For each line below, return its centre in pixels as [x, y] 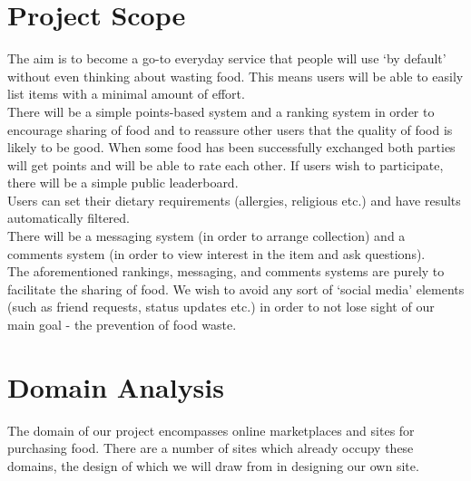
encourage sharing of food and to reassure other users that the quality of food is [230, 129]
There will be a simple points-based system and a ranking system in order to [221, 111]
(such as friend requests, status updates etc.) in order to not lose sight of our [221, 307]
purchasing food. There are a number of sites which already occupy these [211, 448]
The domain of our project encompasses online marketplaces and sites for [211, 430]
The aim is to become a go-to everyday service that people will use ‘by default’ [227, 58]
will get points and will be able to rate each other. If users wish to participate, [226, 164]
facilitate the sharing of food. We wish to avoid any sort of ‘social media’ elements [236, 289]
